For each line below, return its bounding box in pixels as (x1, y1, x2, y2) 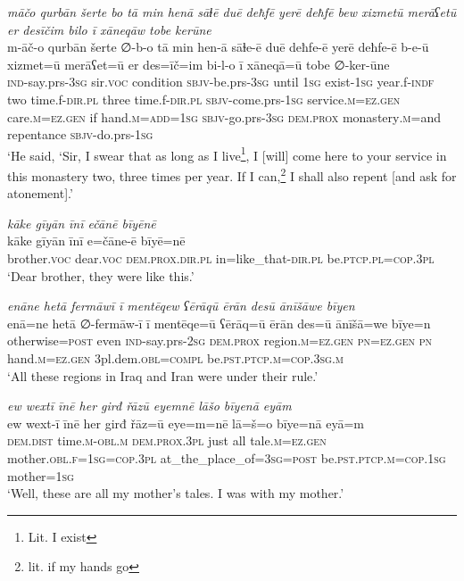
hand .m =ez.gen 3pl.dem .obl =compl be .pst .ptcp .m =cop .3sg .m (7, 349, 344, 367)
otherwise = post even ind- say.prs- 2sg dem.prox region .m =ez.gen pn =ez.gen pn (7, 331, 432, 350)
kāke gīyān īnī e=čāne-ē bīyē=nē (7, 231, 186, 250)
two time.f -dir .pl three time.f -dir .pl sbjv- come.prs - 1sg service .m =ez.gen (7, 89, 401, 108)
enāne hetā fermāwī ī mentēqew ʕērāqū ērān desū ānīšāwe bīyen (7, 296, 355, 315)
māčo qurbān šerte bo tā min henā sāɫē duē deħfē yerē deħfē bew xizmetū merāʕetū (7, 3, 457, 21)
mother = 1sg (7, 466, 74, 485)
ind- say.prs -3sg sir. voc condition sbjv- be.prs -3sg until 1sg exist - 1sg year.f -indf (7, 72, 435, 91)
